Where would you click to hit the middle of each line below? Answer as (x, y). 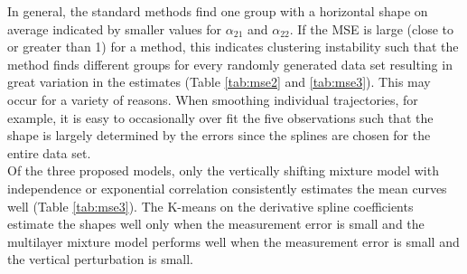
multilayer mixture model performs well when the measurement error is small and (233, 241)
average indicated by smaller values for (115, 28)
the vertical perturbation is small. (101, 259)
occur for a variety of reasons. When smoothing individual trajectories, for (213, 99)
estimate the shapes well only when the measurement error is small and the (216, 224)
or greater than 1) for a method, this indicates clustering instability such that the (233, 47)
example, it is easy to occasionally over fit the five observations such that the (220, 117)
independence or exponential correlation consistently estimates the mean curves (227, 188)
